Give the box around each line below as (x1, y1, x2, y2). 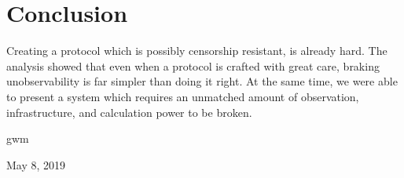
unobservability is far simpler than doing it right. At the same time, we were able (6, 73, 398, 89)
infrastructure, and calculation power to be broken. (6, 104, 252, 120)
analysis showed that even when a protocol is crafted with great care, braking (6, 57, 380, 74)
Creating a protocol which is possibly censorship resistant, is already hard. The (6, 42, 387, 59)
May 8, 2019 (6, 156, 66, 173)
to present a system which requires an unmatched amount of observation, (6, 88, 359, 104)
